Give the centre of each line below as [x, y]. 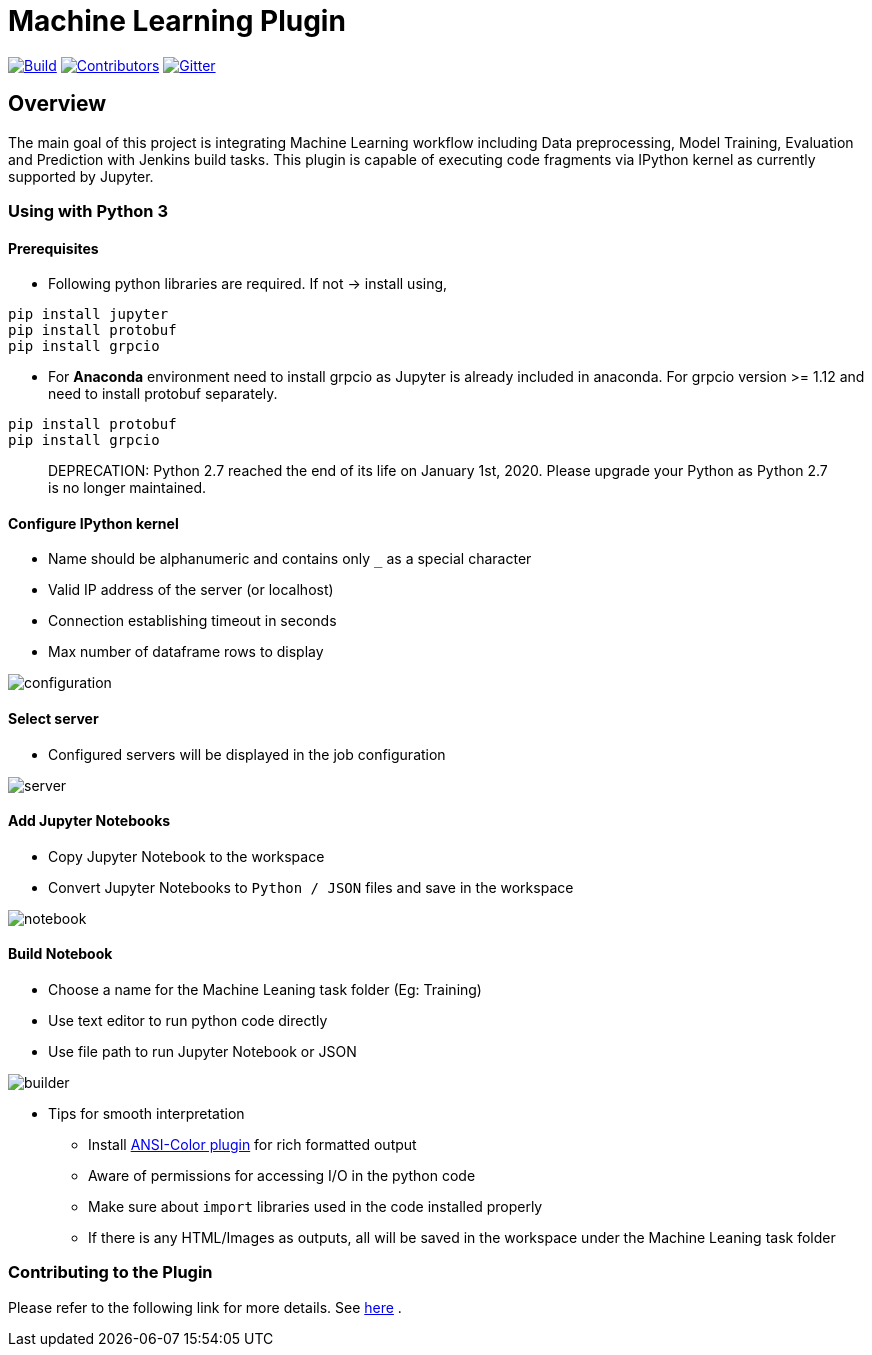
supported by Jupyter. [81, 176]
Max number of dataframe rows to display [186, 652]
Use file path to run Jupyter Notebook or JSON [202, 1052]
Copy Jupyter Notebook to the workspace [186, 856]
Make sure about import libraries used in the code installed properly [315, 1207]
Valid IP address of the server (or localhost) [191, 590]
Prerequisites [53, 248]
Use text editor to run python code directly [188, 1021]
